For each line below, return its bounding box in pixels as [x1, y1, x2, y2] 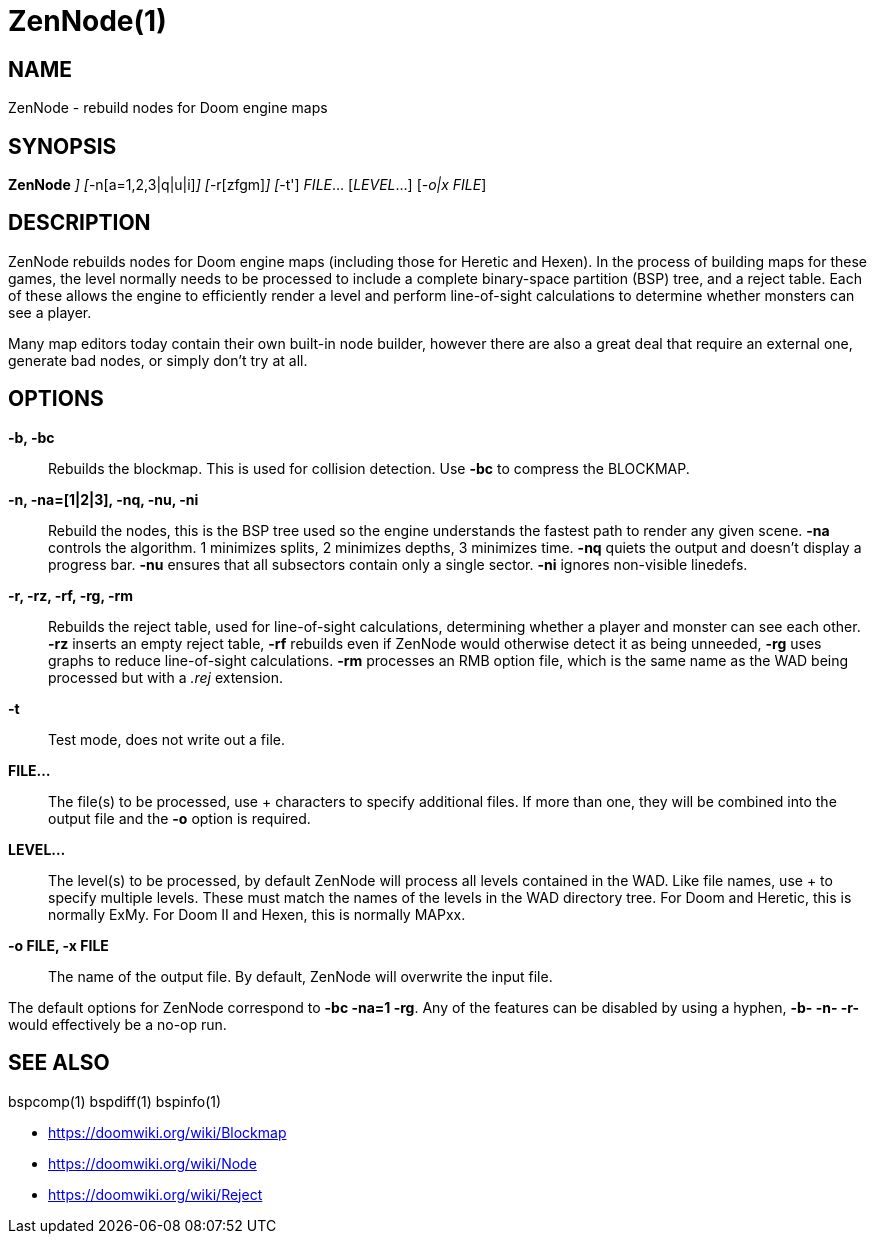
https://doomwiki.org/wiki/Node [48, 1154, 257, 1172]
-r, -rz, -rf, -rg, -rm [8, 586, 134, 604]
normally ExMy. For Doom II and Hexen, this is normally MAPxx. [48, 905, 466, 923]
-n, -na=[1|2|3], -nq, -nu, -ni [8, 490, 199, 508]
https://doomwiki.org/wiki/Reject [48, 1185, 263, 1203]
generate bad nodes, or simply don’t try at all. [8, 351, 308, 369]
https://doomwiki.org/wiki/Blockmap [48, 1123, 287, 1141]
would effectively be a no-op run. [8, 1015, 227, 1033]
